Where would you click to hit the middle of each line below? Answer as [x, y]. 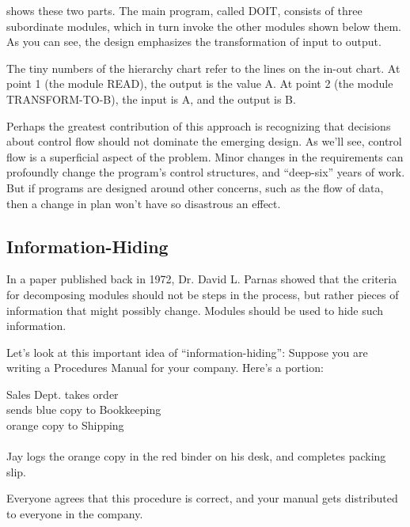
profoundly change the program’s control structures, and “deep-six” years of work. [206, 172]
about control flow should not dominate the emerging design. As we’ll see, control [204, 141]
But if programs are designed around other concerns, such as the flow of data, [195, 187]
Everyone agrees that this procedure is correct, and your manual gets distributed [202, 498]
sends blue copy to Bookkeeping [84, 409]
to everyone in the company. [75, 514]
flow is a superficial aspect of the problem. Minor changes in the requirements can [205, 156]
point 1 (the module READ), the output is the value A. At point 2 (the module [200, 83]
